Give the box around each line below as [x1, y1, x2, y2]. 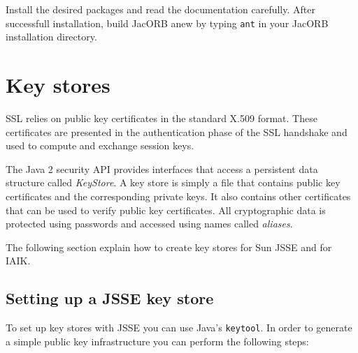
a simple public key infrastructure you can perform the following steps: [6, 333, 309, 348]
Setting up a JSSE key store [6, 287, 214, 309]
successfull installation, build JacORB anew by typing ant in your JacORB [6, 15, 329, 30]
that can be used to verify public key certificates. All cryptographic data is [6, 202, 326, 217]
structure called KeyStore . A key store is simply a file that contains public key [6, 175, 341, 190]
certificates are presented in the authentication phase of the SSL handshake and [6, 124, 348, 139]
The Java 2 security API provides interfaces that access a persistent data [6, 161, 318, 176]
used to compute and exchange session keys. [6, 138, 194, 153]
